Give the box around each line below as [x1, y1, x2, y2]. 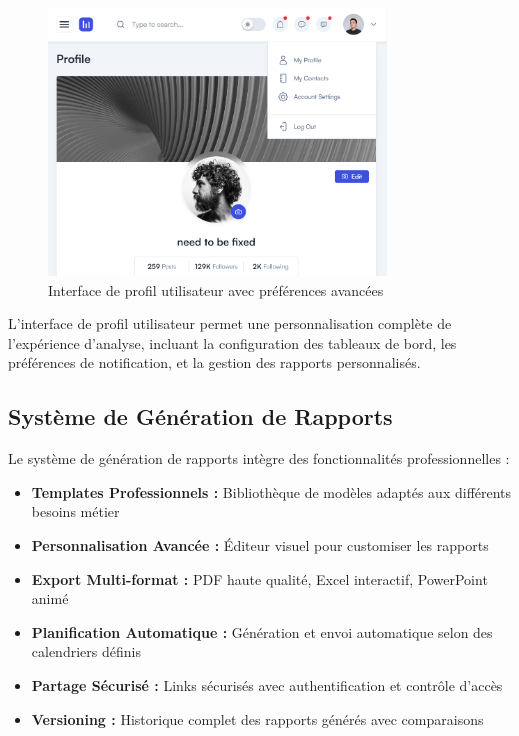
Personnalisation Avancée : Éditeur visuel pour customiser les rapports [31, 535, 489, 556]
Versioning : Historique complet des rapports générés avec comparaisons [31, 708, 484, 729]
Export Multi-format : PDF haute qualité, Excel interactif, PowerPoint [31, 568, 488, 589]
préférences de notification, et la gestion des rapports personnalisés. [8, 352, 421, 373]
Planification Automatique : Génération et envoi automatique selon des [31, 621, 493, 642]
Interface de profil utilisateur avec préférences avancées [48, 279, 384, 300]
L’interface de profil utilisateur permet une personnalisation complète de [8, 313, 452, 334]
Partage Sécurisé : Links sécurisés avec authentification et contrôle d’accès [31, 674, 503, 695]
